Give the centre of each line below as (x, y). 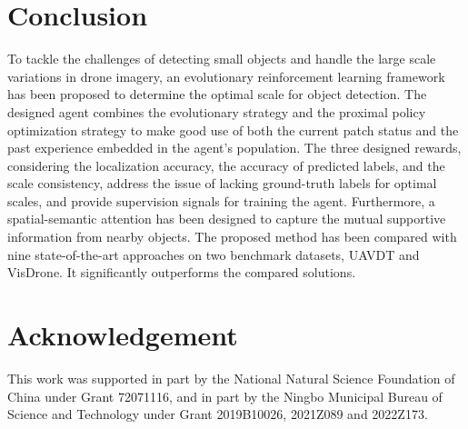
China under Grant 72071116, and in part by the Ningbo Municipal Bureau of (225, 396)
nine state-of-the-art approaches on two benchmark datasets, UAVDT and (214, 254)
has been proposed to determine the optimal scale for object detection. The (217, 94)
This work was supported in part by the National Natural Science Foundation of (231, 378)
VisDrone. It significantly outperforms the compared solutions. (182, 272)
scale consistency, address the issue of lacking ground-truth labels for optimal (222, 183)
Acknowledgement (123, 335)
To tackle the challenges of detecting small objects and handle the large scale (222, 59)
